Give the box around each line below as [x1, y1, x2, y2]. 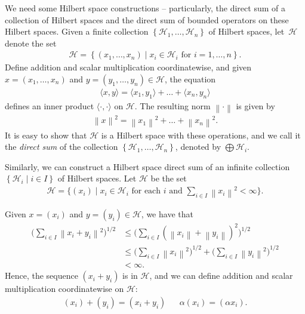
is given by [236, 99, 275, 112]
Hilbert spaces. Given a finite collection [5, 25, 149, 38]
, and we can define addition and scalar [149, 269, 293, 282]
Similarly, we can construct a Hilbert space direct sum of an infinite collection [5, 160, 290, 173]
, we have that [141, 207, 193, 220]
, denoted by [175, 140, 221, 153]
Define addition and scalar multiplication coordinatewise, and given [5, 61, 252, 73]
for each [131, 187, 161, 196]
